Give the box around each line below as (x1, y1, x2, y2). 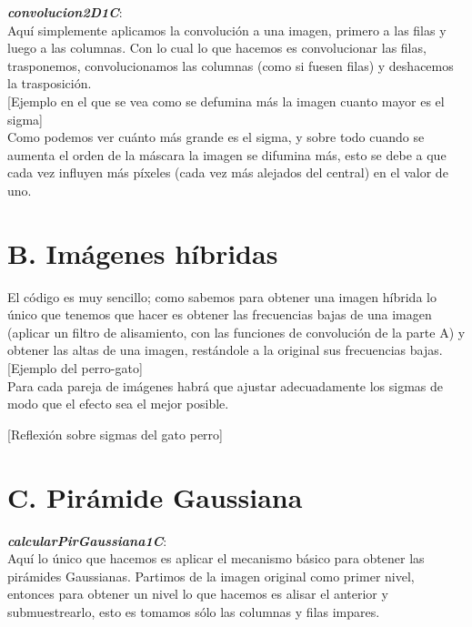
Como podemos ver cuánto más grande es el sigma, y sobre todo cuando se (7, 127, 425, 147)
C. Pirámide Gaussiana (7, 478, 303, 515)
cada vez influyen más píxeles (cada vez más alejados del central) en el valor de (7, 163, 448, 182)
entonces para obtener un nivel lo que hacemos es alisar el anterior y (7, 584, 388, 603)
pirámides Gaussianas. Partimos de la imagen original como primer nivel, (7, 566, 415, 585)
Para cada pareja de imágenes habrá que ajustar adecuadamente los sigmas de (7, 376, 444, 395)
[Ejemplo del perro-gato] (7, 359, 143, 378)
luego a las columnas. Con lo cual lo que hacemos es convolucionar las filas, (7, 38, 427, 57)
